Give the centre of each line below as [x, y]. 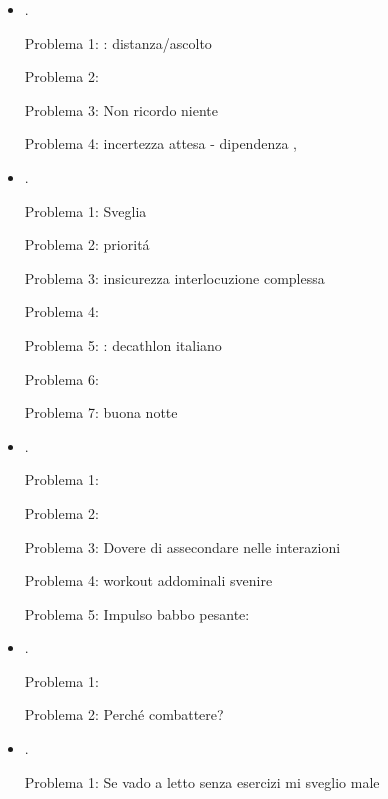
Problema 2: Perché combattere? [124, 714]
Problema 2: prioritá [87, 244]
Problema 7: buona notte [101, 412]
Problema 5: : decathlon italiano [123, 344]
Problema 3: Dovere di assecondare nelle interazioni [182, 546]
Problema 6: [61, 378]
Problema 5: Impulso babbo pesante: [137, 613]
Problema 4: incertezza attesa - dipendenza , [160, 143]
